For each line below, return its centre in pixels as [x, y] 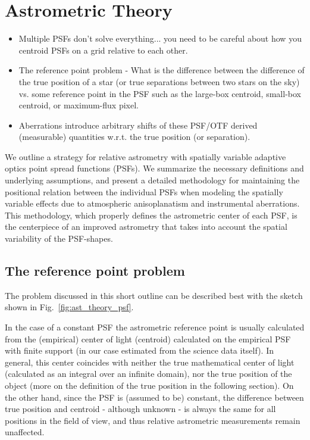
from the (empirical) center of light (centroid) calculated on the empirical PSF [148, 338]
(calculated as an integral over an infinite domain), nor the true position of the [148, 374]
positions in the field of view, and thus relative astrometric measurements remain [153, 420]
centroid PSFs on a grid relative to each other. [103, 50]
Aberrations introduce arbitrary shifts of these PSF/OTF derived [138, 125]
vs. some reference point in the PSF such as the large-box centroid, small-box [160, 93]
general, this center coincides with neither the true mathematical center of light [150, 362]
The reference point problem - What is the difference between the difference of [162, 70]
